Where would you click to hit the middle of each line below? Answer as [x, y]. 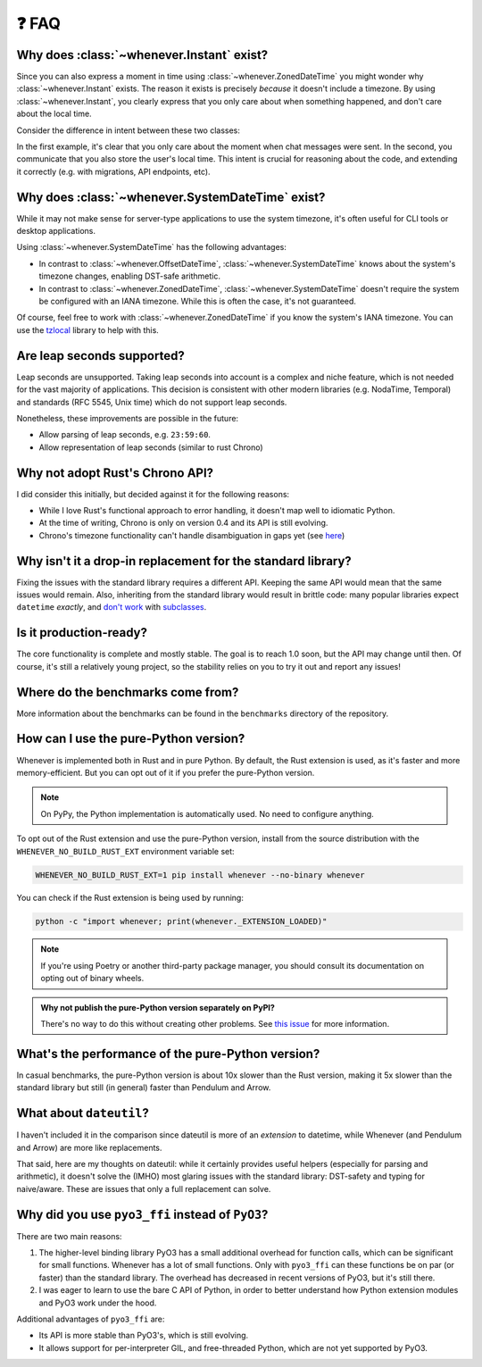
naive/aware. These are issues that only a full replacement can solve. [144, 1188]
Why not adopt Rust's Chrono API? [115, 473]
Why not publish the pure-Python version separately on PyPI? [158, 1007]
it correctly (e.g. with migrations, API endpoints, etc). [113, 171]
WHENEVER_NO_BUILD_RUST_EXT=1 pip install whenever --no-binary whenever [200, 875]
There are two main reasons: [69, 1236]
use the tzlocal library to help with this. [88, 329]
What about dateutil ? [83, 1113]
